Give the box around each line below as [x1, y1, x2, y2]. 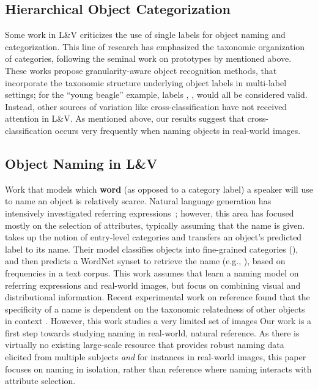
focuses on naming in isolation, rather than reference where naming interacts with [5, 362, 312, 375]
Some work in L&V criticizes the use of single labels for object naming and [5, 28, 286, 41]
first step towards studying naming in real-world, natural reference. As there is [5, 326, 300, 339]
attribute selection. [5, 374, 76, 387]
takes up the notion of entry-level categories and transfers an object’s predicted [5, 231, 302, 243]
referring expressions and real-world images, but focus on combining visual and [5, 278, 301, 291]
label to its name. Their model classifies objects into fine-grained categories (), [5, 242, 298, 255]
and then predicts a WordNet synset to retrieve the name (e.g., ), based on [5, 254, 286, 267]
